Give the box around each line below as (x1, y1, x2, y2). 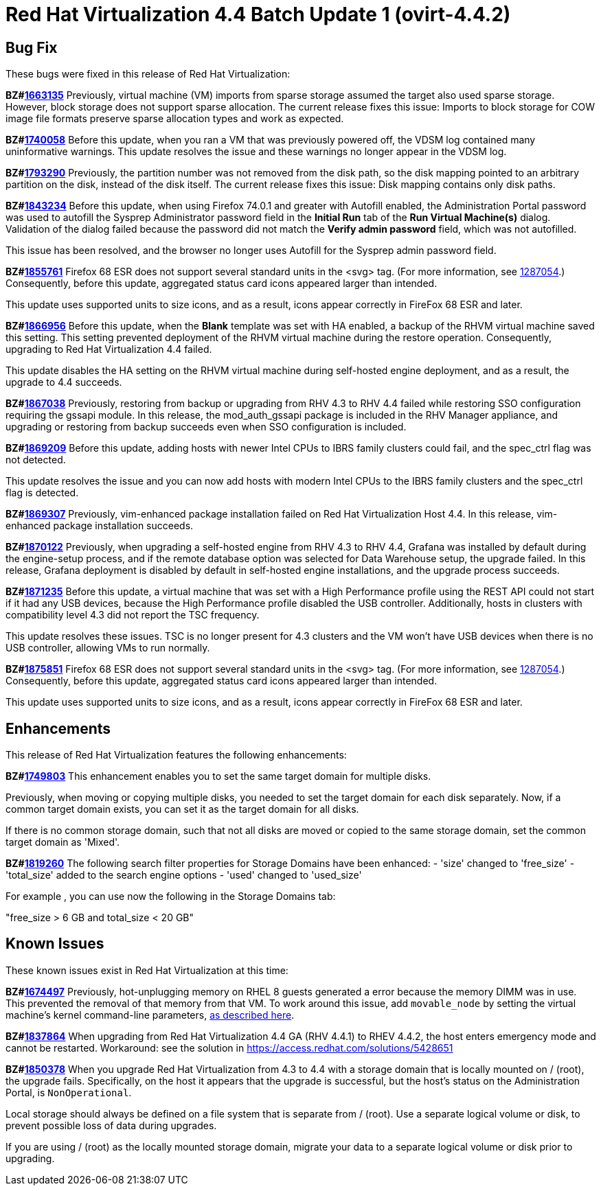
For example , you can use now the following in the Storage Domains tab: (5, 890, 336, 903)
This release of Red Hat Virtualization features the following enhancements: (5, 749, 347, 761)
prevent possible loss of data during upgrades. (5, 1119, 217, 1131)
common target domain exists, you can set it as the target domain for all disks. (5, 803, 359, 816)
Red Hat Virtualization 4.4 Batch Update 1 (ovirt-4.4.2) (5, 3, 511, 26)
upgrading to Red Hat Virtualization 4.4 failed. (5, 343, 212, 356)
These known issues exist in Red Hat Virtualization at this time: (5, 964, 288, 976)
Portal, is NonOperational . (5, 1086, 132, 1098)
